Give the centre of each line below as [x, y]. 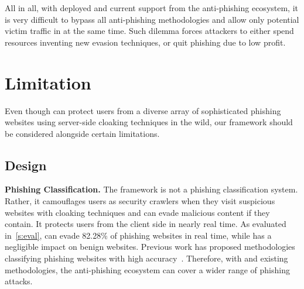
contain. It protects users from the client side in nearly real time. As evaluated [146, 224]
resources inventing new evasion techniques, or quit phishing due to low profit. [145, 42]
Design [26, 165]
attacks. [19, 281]
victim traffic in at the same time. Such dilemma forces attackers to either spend [149, 31]
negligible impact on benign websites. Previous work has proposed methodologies [150, 247]
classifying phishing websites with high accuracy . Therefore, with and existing [146, 258]
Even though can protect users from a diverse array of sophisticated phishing [143, 110]
